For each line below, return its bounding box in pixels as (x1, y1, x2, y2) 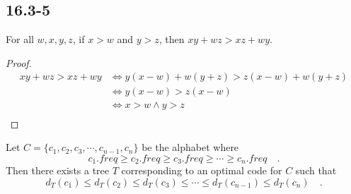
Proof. (6, 55, 32, 70)
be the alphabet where (142, 140, 239, 154)
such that (295, 163, 337, 178)
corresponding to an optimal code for (121, 163, 282, 178)
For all (6, 32, 34, 47)
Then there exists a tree (6, 163, 110, 178)
